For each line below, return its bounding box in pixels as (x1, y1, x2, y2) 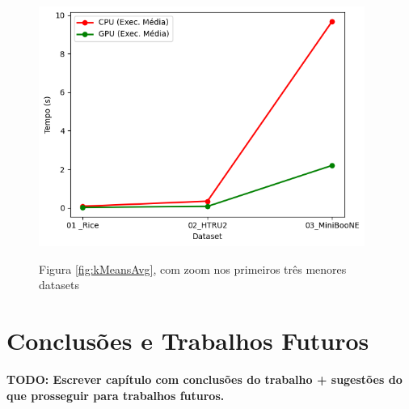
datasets (39, 276, 79, 293)
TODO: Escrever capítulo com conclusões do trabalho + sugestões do (6, 371, 403, 388)
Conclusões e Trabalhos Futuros (6, 324, 369, 357)
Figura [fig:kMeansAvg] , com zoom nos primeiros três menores (39, 260, 347, 277)
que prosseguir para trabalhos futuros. (6, 386, 225, 403)
